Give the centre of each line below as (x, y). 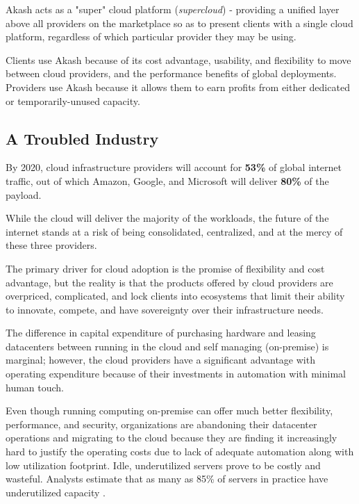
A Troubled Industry (82, 138)
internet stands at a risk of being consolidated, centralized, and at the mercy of (174, 231)
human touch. (35, 387)
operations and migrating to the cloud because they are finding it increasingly (172, 438)
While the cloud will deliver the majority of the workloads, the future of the (167, 218)
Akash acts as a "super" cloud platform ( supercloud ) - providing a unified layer (173, 9)
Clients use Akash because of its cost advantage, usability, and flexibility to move (178, 59)
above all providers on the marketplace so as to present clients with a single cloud (179, 23)
